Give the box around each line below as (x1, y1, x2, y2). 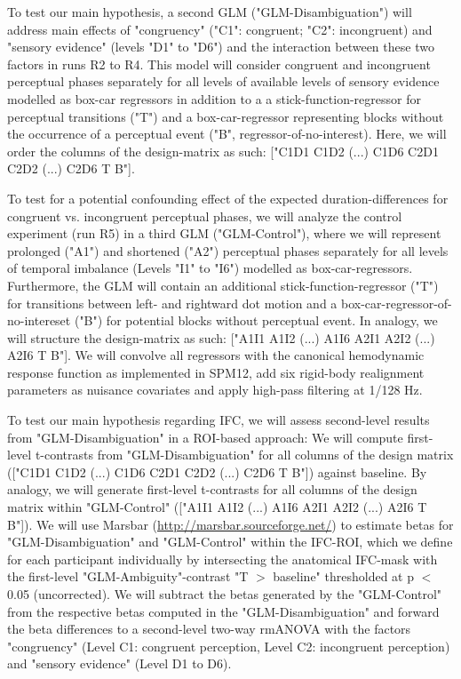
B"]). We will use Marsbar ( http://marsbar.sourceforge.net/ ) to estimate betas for (7, 515, 454, 533)
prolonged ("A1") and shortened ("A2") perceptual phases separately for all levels (7, 241, 449, 260)
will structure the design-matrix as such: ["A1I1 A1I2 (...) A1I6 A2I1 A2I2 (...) (7, 328, 435, 347)
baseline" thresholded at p (273, 567, 414, 586)
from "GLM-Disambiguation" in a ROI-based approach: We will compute (7, 427, 403, 446)
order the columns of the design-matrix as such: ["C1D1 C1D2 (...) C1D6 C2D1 (7, 141, 439, 160)
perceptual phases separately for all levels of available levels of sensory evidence (7, 72, 440, 91)
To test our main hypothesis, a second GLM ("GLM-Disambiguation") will (7, 3, 412, 20)
